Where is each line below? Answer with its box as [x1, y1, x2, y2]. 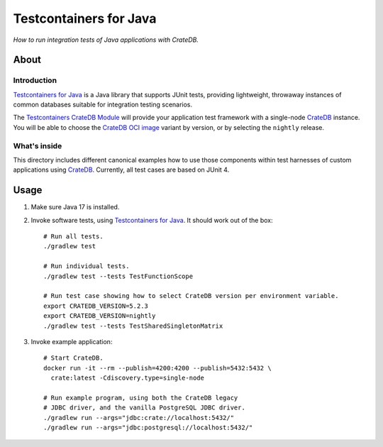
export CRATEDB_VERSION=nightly [43, 312, 156, 320]
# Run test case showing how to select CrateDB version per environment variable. [43, 292, 339, 300]
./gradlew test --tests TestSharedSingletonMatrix [43, 321, 223, 330]
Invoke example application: [30, 338, 113, 346]
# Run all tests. [43, 233, 104, 241]
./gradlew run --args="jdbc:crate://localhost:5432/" [43, 414, 234, 421]
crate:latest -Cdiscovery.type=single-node [50, 374, 205, 382]
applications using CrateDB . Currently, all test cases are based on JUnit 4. [13, 165, 230, 174]
